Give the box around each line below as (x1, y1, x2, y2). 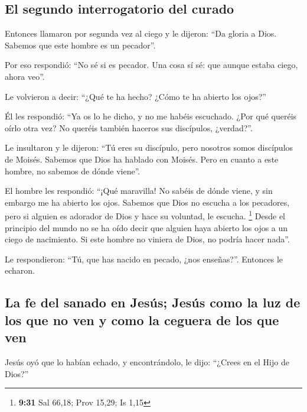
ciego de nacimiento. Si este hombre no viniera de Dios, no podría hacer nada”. (5, 233, 290, 245)
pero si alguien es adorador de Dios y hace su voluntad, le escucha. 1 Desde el (5, 208, 285, 222)
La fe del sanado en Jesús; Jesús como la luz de (5, 293, 301, 312)
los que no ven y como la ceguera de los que (5, 310, 279, 329)
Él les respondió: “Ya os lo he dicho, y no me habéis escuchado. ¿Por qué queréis (5, 110, 297, 122)
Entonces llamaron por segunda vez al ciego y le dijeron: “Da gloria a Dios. (5, 27, 277, 40)
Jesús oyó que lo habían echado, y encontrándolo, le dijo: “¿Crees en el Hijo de (5, 355, 289, 368)
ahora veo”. (5, 70, 45, 82)
